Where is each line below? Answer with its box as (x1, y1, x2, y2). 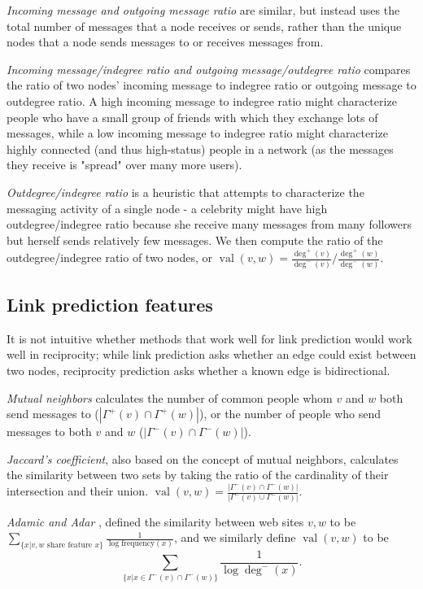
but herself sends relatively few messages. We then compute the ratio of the (7, 231, 383, 248)
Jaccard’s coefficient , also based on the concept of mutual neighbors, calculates (7, 450, 399, 467)
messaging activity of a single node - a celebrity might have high (7, 199, 328, 216)
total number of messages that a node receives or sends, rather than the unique (7, 17, 402, 34)
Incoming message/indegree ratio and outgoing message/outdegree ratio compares (7, 60, 411, 77)
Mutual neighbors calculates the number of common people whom (7, 389, 333, 406)
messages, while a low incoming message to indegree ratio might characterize (7, 124, 389, 142)
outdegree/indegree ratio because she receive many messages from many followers (7, 216, 412, 233)
